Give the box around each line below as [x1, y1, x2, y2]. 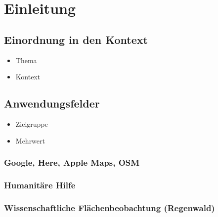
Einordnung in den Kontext [4, 32, 148, 47]
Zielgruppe [15, 118, 48, 129]
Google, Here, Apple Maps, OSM [4, 156, 140, 169]
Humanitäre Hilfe [4, 179, 76, 191]
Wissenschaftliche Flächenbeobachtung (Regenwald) [4, 201, 215, 214]
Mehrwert [15, 135, 45, 145]
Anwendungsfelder [4, 96, 100, 111]
